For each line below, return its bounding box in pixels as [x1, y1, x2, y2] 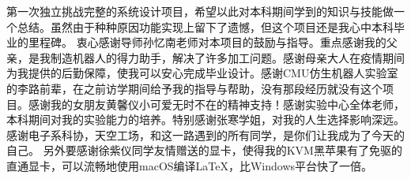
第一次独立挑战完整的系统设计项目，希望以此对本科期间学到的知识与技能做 [6, 3, 394, 19]
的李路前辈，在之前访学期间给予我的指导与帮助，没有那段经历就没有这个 [6, 80, 383, 96]
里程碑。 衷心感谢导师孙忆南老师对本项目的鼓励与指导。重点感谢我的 [28, 34, 386, 50]
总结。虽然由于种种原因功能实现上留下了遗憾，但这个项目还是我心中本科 [17, 18, 394, 35]
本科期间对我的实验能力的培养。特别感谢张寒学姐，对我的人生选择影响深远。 [6, 111, 405, 128]
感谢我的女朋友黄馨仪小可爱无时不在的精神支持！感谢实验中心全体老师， [28, 95, 405, 112]
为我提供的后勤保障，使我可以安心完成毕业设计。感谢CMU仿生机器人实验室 [6, 65, 398, 81]
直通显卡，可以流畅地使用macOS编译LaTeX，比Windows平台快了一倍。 [6, 157, 373, 173]
